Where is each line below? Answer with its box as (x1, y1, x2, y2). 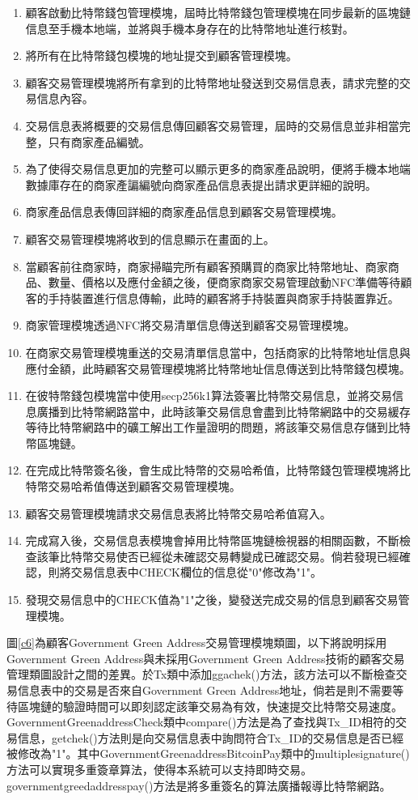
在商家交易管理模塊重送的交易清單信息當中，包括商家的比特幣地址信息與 (25, 343, 411, 360)
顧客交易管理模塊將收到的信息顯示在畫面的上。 (25, 230, 275, 247)
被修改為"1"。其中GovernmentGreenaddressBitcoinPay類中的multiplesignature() (6, 745, 410, 762)
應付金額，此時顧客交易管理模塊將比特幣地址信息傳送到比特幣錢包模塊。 (25, 360, 411, 377)
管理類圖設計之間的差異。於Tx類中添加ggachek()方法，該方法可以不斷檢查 (6, 666, 396, 683)
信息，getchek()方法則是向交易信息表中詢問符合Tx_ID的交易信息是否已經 (17, 729, 404, 746)
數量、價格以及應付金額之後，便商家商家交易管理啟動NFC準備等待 (48, 274, 401, 291)
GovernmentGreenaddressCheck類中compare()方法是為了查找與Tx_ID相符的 (6, 713, 395, 730)
